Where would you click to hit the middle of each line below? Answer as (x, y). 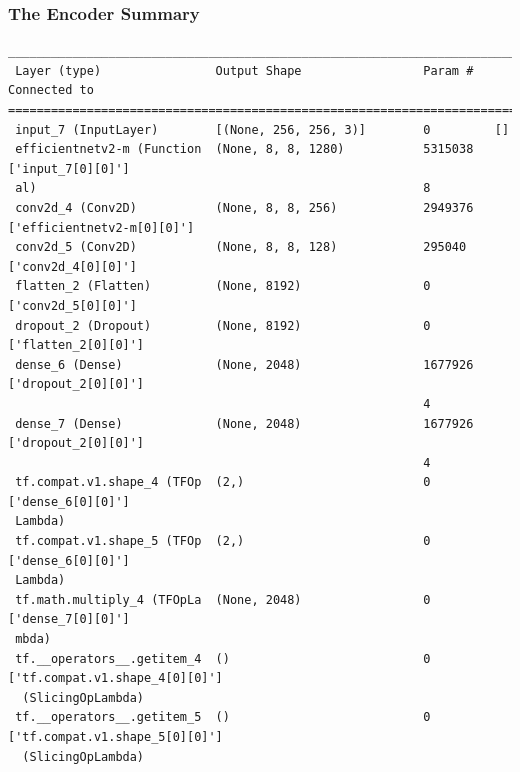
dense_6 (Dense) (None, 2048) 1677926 (244, 364)
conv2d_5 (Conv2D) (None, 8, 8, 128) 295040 (241, 247)
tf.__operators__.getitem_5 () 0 (223, 717)
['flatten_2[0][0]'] (76, 345)
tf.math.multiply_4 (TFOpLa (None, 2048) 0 (223, 599)
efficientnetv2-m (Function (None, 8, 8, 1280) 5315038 (244, 149)
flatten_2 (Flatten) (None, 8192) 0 (223, 286)
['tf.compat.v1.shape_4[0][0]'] (115, 678)
